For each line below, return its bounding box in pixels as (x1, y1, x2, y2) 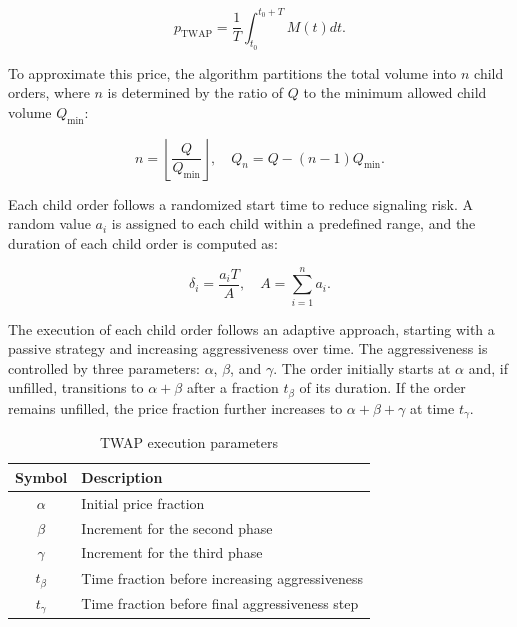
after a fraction (186, 377, 279, 398)
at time (409, 397, 455, 418)
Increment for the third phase (81, 542, 263, 563)
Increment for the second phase (81, 517, 273, 538)
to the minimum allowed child (303, 82, 487, 103)
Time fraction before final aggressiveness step (81, 593, 359, 614)
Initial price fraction (81, 492, 205, 513)
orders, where (8, 82, 90, 103)
